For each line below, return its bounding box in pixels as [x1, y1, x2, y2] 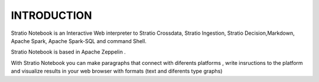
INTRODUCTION [11, 9, 92, 22]
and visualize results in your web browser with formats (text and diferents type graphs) [11, 68, 223, 75]
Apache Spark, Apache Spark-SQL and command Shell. [11, 37, 147, 44]
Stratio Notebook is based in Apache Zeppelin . [11, 48, 126, 55]
